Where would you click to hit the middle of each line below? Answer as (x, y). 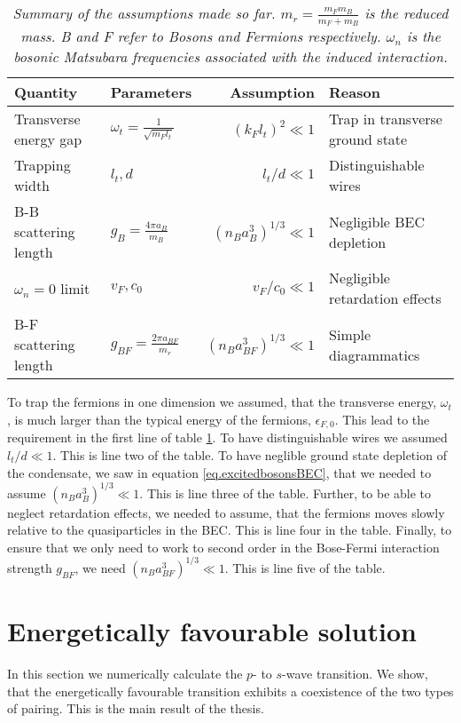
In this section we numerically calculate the (125, 674)
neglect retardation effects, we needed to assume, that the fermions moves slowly (226, 512)
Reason (355, 92)
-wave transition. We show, (355, 674)
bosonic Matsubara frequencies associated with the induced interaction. (230, 57)
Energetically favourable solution (212, 631)
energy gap (48, 139)
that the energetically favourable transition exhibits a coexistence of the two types (230, 691)
